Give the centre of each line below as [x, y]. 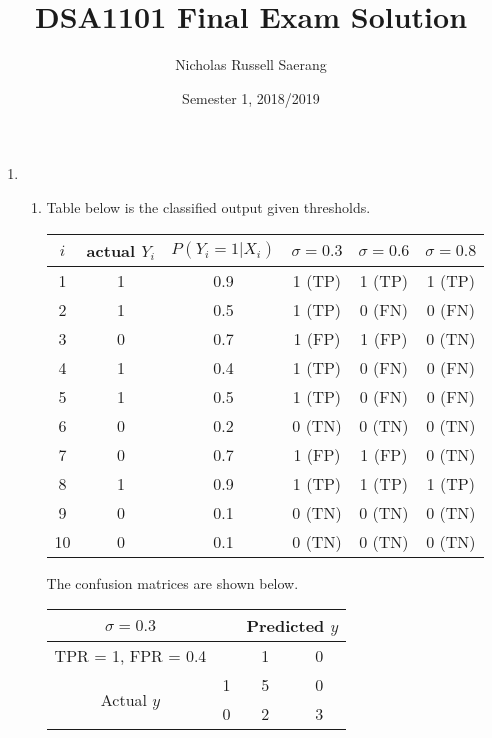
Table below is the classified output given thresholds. [208, 206]
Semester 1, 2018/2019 [251, 97]
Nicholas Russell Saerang [251, 64]
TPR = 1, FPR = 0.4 [130, 656]
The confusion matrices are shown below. [172, 582]
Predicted [285, 626]
